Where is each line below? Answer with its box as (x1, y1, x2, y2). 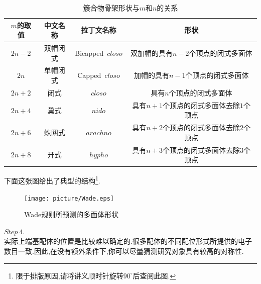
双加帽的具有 (130, 47, 173, 58)
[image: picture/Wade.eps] (24, 195, 114, 202)
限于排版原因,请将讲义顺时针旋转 (16, 270, 123, 280)
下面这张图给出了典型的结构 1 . (4, 174, 100, 185)
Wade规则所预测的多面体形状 (24, 209, 119, 220)
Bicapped (75, 47, 104, 58)
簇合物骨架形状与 (83, 3, 140, 13)
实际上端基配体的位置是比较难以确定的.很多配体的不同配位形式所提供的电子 (4, 236, 252, 246)
